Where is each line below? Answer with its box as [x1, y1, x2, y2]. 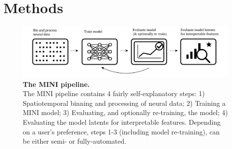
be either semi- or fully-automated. [23, 136, 126, 146]
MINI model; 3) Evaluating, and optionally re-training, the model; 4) [23, 107, 228, 117]
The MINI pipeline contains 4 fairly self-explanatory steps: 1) [23, 88, 205, 99]
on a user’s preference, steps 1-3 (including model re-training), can [23, 126, 220, 136]
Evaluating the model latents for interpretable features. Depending [23, 116, 221, 127]
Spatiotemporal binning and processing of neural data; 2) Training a [23, 98, 226, 108]
